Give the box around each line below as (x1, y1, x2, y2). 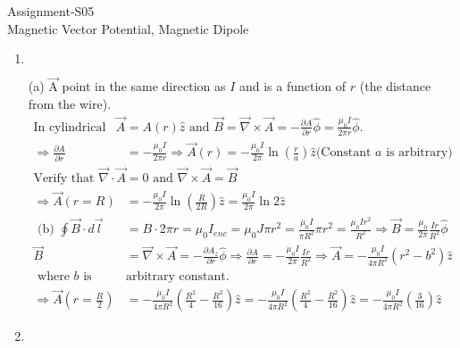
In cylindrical (33, 120, 106, 134)
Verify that (33, 171, 95, 185)
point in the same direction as (62, 77, 226, 95)
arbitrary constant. (125, 270, 230, 284)
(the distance (359, 77, 431, 95)
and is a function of (238, 77, 347, 95)
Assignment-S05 (7, 2, 95, 20)
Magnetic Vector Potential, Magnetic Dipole (7, 19, 249, 37)
